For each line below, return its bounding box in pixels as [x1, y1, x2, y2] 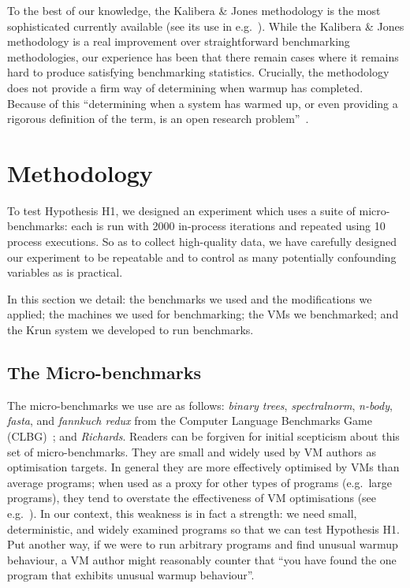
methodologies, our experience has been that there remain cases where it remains [7, 48, 399, 65]
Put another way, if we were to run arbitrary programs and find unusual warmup [7, 536, 398, 553]
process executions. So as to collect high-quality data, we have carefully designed [7, 233, 397, 250]
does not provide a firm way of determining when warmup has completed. [7, 79, 363, 95]
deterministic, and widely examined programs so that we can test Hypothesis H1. [7, 520, 400, 537]
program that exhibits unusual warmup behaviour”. [7, 567, 255, 583]
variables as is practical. [7, 264, 123, 281]
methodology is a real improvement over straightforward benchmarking [7, 33, 350, 50]
